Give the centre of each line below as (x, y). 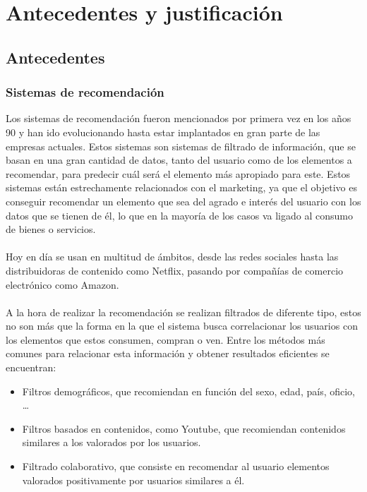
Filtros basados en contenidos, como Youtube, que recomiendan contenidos (184, 428)
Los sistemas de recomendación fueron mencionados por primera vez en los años (179, 118)
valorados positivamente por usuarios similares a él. (133, 480)
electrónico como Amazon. (62, 284)
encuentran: (31, 367)
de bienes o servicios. (51, 229)
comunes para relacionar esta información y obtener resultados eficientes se (168, 353)
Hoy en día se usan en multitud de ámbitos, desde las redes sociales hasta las (172, 257)
